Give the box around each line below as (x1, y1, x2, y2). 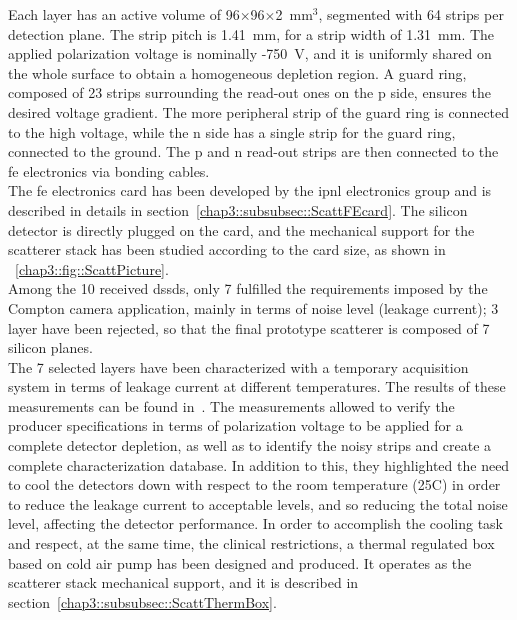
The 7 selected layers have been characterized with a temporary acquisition (8, 356, 469, 377)
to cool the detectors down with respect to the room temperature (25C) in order (8, 474, 501, 495)
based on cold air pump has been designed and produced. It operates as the (8, 552, 472, 573)
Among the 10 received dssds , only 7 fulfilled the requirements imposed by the (8, 278, 488, 299)
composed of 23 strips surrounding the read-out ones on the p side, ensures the (8, 82, 492, 103)
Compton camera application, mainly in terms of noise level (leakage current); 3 (8, 297, 499, 318)
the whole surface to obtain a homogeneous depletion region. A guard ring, (8, 62, 467, 83)
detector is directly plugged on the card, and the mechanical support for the (8, 219, 475, 240)
